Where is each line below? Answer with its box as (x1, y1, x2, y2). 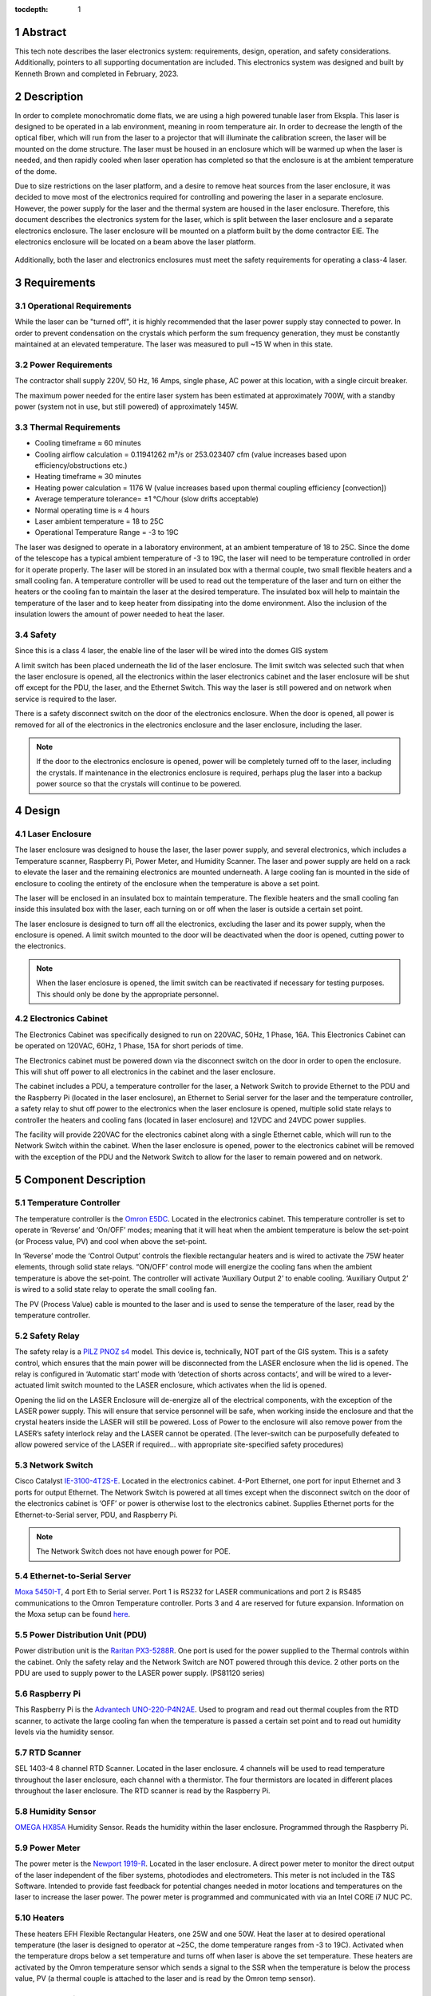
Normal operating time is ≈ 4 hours (34, 505, 150, 515)
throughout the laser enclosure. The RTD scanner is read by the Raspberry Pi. (14, 1786, 271, 1796)
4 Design (14, 804, 61, 818)
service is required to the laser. (14, 694, 117, 703)
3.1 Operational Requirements (14, 300, 132, 311)
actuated (14, 1380, 44, 1390)
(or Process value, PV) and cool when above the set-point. (14, 1236, 208, 1246)
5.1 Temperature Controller (14, 1198, 121, 1209)
